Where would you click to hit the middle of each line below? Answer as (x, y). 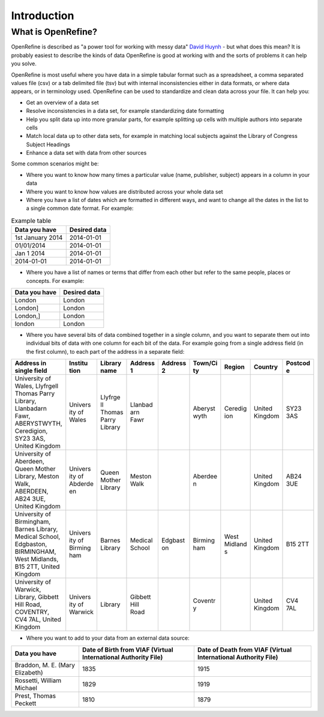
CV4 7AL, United (38, 619)
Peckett (25, 703)
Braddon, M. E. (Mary (45, 665)
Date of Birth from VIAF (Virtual (127, 649)
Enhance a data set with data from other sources (86, 153)
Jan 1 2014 (30, 254)
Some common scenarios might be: (55, 164)
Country (266, 367)
